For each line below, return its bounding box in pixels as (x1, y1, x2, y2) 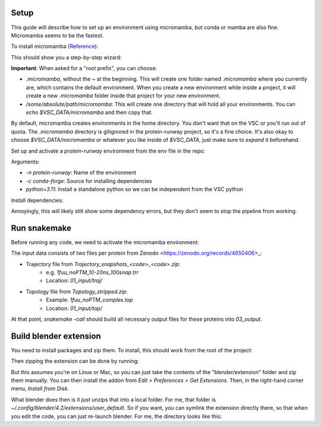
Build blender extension (11, 331, 101, 341)
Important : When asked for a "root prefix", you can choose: (11, 65, 158, 72)
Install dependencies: (11, 197, 64, 204)
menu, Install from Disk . (11, 385, 70, 392)
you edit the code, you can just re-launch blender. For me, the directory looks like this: (11, 413, 222, 420)
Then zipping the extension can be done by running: (11, 358, 139, 365)
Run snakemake (11, 223, 71, 233)
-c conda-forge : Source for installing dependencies (26, 177, 152, 184)
